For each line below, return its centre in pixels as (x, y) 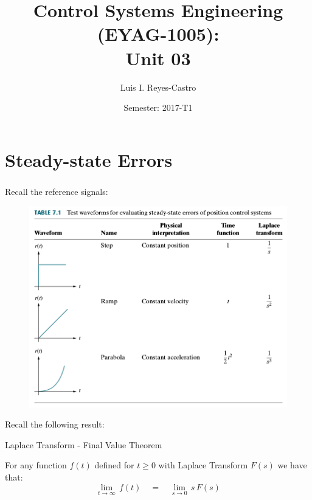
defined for (114, 465)
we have (292, 465)
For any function (36, 465)
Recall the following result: (55, 424)
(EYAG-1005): (158, 34)
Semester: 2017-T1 (158, 107)
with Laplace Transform (203, 465)
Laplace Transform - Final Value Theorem (84, 444)
